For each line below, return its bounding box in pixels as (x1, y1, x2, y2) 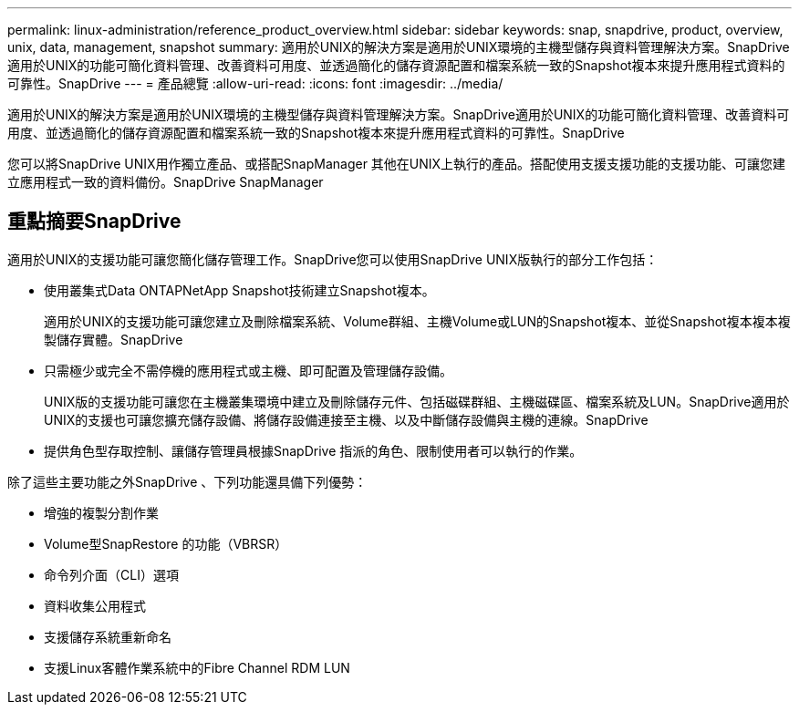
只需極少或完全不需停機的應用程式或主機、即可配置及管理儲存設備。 (44, 362, 452, 378)
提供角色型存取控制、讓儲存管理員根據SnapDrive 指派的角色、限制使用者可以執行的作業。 (44, 442, 583, 459)
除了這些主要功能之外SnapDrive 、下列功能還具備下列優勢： (7, 473, 368, 490)
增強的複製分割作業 (44, 504, 159, 521)
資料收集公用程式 (44, 597, 146, 614)
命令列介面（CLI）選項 (44, 566, 179, 583)
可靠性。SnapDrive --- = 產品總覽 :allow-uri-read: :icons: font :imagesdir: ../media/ (7, 76, 503, 91)
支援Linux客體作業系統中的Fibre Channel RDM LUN (44, 659, 350, 676)
